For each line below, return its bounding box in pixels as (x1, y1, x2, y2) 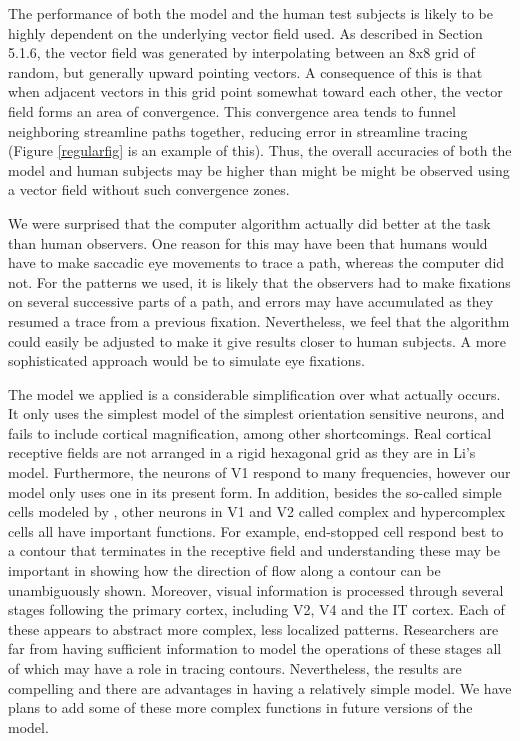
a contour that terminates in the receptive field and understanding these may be (8, 540, 500, 561)
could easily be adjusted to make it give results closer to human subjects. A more (8, 330, 506, 351)
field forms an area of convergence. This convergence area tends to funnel (8, 100, 456, 121)
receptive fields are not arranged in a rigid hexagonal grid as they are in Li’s (8, 442, 476, 463)
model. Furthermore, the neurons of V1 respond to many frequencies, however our (8, 462, 511, 483)
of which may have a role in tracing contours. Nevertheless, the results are (8, 658, 462, 678)
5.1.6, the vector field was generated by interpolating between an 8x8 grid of (8, 42, 475, 63)
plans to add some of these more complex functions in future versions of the (8, 697, 473, 718)
